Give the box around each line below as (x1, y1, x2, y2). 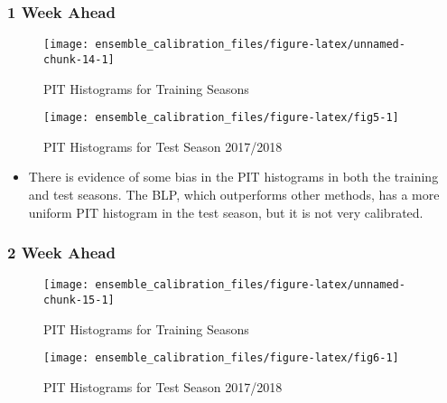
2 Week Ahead (7, 241, 116, 264)
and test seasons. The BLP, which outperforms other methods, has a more (28, 184, 440, 203)
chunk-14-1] (43, 52, 115, 66)
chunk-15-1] (43, 294, 115, 307)
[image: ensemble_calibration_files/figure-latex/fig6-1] (43, 351, 399, 365)
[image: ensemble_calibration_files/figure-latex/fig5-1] (43, 111, 399, 125)
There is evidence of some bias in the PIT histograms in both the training (28, 167, 439, 186)
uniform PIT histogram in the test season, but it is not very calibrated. (28, 202, 424, 221)
